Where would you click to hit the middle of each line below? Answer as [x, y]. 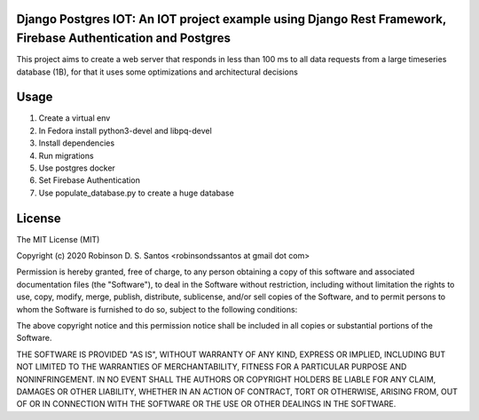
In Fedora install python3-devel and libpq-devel [125, 131]
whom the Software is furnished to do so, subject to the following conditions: [157, 309]
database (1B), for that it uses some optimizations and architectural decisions [157, 72]
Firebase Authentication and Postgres [123, 39]
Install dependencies [77, 143]
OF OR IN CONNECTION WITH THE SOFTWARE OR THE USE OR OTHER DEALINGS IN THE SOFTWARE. [206, 404]
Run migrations [66, 155]
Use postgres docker [77, 168]
